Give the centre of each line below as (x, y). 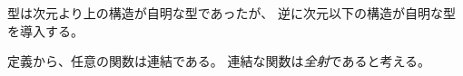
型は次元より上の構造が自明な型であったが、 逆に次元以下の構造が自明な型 (231, 13)
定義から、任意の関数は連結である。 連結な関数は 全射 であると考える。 (219, 61)
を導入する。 (45, 30)
